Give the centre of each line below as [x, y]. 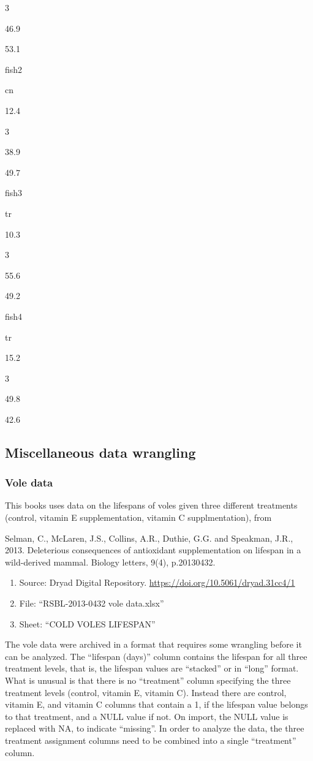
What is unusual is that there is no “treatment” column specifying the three [148, 680]
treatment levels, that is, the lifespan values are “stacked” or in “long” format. [152, 668]
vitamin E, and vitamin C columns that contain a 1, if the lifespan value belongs [156, 704]
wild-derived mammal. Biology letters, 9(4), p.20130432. [110, 562]
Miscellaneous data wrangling [100, 452]
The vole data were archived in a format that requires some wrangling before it [153, 644]
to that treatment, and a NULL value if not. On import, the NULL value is [147, 716]
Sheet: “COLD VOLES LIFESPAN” [87, 623]
